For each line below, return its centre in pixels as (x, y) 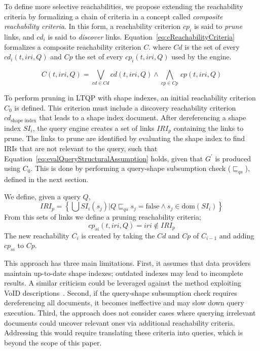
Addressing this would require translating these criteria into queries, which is (123, 332)
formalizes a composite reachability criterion (73, 46)
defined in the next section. (46, 179)
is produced (233, 158)
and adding (237, 235)
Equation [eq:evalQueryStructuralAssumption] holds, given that (104, 158)
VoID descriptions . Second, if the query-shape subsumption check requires (121, 292)
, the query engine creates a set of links (94, 128)
